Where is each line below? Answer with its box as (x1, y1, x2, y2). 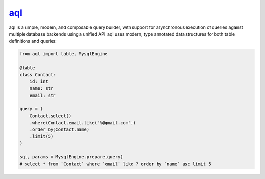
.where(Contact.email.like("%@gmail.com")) (29, 120, 136, 126)
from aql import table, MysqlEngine (19, 51, 108, 57)
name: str (29, 86, 53, 91)
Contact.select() (29, 113, 72, 119)
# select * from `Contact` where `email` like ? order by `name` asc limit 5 (19, 161, 211, 167)
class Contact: (19, 72, 56, 77)
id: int (29, 78, 49, 84)
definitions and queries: (9, 38, 57, 44)
